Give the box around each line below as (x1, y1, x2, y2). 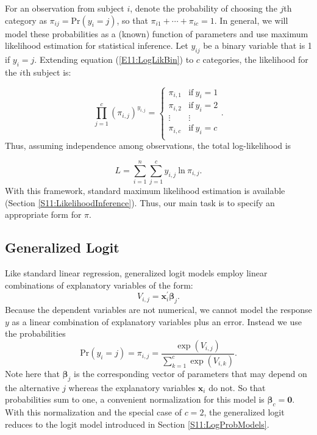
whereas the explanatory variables (68, 381, 196, 394)
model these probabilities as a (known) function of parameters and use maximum (5, 27, 308, 40)
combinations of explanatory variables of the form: (5, 278, 193, 291)
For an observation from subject (5, 2, 124, 14)
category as (5, 13, 47, 26)
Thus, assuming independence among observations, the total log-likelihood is (5, 139, 291, 152)
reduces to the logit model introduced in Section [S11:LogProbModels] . (5, 417, 269, 430)
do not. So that (208, 381, 266, 394)
